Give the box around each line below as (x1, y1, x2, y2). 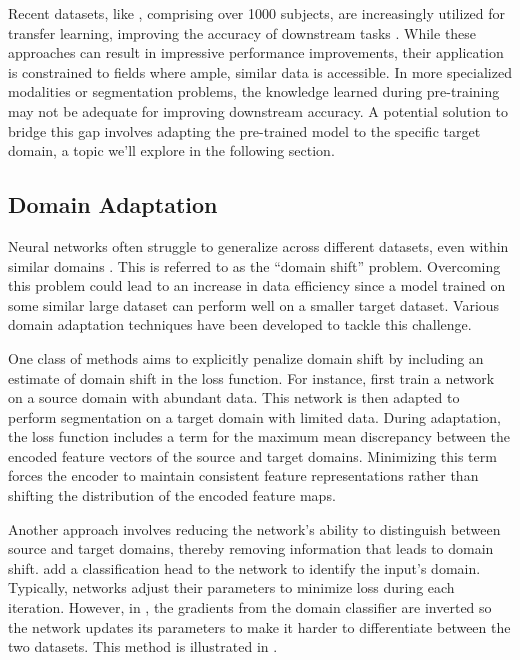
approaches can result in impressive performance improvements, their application (8, 42, 504, 63)
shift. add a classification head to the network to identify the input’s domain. (8, 557, 481, 578)
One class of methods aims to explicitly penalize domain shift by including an (8, 347, 484, 368)
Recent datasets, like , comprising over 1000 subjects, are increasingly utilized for (8, 3, 506, 23)
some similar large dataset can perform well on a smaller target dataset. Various (8, 294, 500, 315)
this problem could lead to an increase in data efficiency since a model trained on (8, 275, 506, 296)
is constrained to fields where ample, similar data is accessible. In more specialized (8, 61, 512, 82)
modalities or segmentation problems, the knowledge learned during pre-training (8, 81, 500, 102)
